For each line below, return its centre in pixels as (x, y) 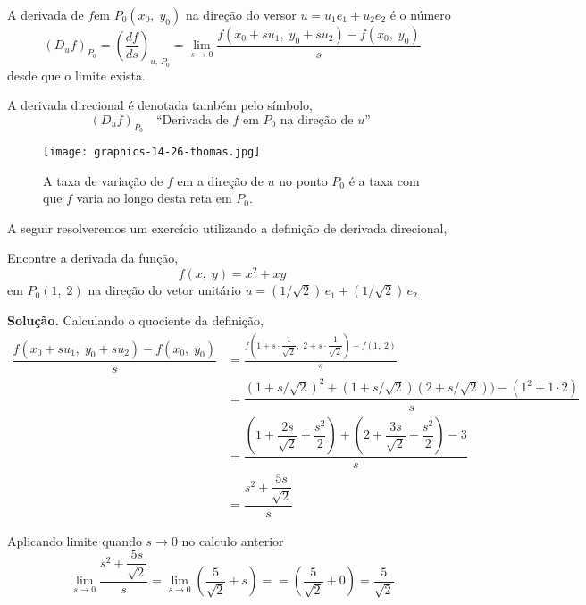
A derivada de (46, 14)
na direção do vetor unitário (164, 290)
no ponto (303, 180)
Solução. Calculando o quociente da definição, (135, 320)
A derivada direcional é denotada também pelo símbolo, (160, 105)
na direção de (317, 120)
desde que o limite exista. (76, 75)
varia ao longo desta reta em (154, 198)
